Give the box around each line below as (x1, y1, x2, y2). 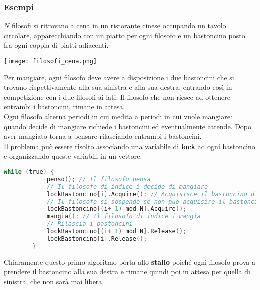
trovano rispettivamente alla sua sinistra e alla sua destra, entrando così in (4, 82, 232, 92)
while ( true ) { (4, 168, 54, 175)
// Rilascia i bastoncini (46, 220, 133, 228)
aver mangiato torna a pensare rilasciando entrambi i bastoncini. (4, 131, 202, 141)
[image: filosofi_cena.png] (4, 58, 97, 65)
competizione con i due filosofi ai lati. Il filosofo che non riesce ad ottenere (4, 91, 230, 102)
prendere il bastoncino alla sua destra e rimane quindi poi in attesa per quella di (4, 266, 250, 277)
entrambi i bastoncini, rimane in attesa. (4, 101, 125, 112)
